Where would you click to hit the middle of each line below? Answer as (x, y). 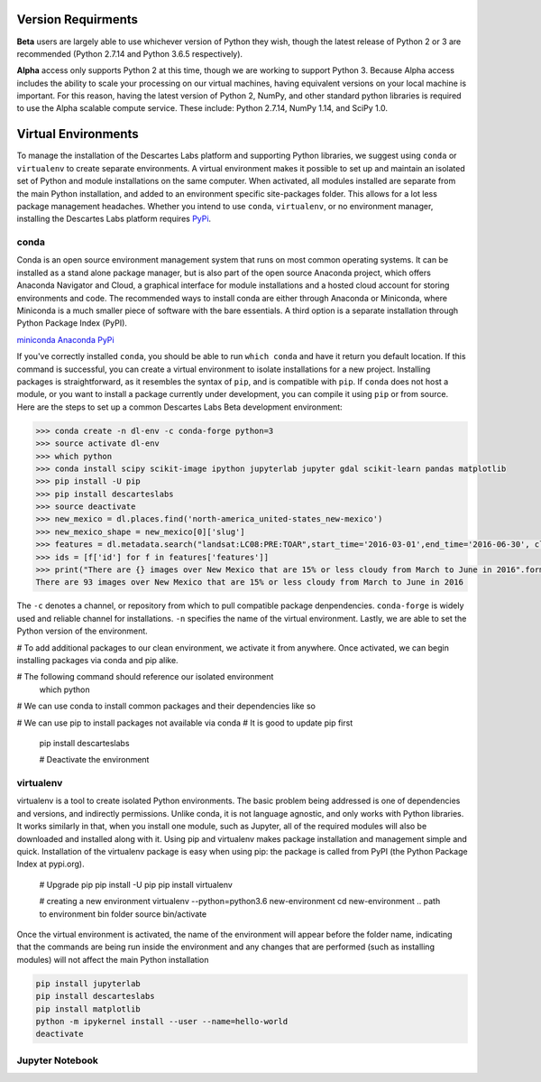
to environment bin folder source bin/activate (123, 914)
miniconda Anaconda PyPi (65, 339)
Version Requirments (78, 19)
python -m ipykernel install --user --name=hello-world (162, 1021)
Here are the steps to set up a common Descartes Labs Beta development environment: (179, 407)
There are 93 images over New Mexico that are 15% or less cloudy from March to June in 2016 (250, 583)
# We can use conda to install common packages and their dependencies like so (166, 706)
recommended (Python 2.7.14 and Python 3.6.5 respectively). (130, 53)
